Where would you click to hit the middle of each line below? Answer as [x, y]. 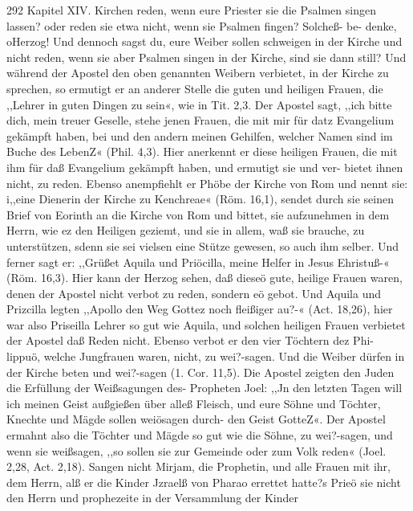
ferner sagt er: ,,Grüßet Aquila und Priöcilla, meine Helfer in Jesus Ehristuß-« [198, 262]
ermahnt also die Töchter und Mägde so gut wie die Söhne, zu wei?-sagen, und [200, 435]
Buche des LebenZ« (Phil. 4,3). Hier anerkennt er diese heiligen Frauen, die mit [202, 151]
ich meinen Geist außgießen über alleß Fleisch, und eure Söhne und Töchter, [194, 403]
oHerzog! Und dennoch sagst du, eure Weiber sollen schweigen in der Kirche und [204, 41]
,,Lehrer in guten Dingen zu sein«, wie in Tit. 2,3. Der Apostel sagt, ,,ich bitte [199, 104]
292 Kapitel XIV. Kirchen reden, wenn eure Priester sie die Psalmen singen [191, 10]
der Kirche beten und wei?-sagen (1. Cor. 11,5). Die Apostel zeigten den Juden [200, 372]
